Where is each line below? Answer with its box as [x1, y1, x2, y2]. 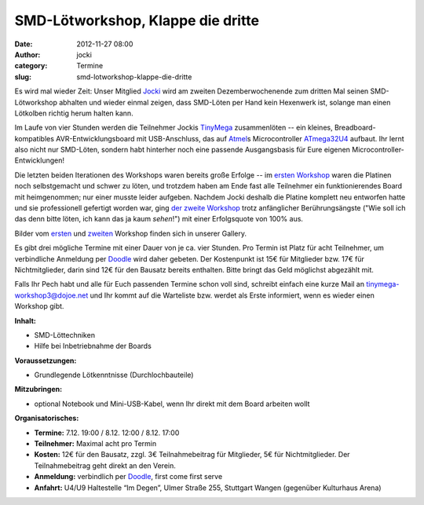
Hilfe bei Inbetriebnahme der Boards [34, 342, 152, 351]
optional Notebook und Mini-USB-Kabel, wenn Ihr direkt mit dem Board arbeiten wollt [34, 399, 310, 408]
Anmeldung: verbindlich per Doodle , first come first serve [34, 472, 223, 481]
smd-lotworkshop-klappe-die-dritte [76, 71, 192, 82]
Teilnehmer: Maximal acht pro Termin [34, 439, 157, 448]
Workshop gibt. [14, 302, 64, 311]
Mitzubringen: [14, 385, 63, 394]
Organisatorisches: [14, 413, 79, 423]
